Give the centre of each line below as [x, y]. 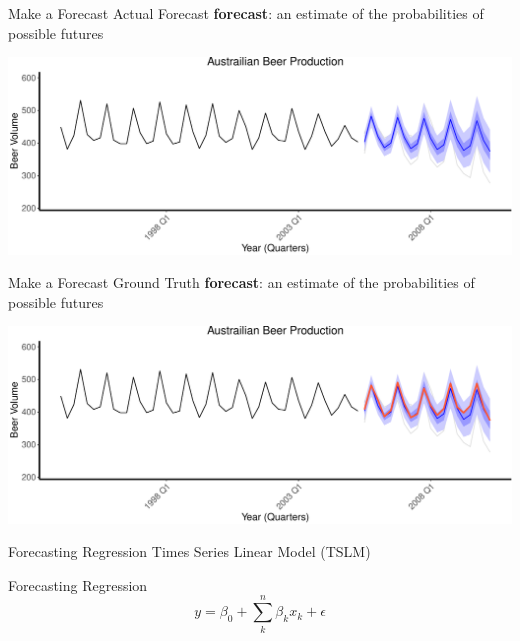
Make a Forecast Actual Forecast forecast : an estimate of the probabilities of [246, 13]
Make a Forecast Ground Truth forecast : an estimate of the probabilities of [241, 282]
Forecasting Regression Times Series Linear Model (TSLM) [189, 551]
